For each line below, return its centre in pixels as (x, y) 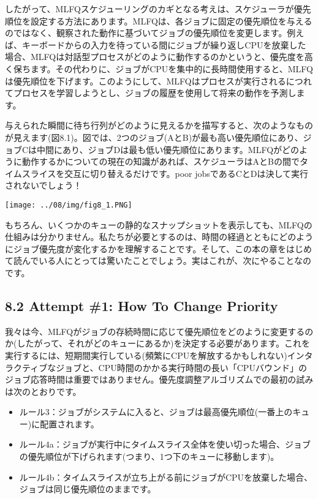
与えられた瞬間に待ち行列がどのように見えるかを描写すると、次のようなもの (159, 125)
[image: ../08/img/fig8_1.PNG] (69, 205)
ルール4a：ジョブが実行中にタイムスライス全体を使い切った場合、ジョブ (165, 444)
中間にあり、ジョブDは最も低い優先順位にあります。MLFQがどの (168, 149)
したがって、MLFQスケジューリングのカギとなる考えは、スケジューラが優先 (158, 9)
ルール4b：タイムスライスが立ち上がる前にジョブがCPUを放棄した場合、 (166, 477)
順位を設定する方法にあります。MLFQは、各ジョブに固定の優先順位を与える (159, 21)
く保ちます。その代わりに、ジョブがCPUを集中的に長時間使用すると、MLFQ (159, 68)
